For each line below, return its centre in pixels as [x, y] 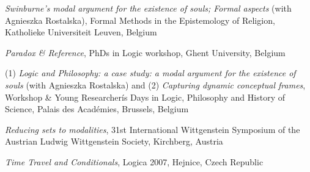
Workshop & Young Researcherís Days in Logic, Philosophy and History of [145, 97]
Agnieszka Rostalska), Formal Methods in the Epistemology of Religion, [140, 20]
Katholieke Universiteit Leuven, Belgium [81, 32]
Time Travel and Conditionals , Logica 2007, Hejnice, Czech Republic [134, 161]
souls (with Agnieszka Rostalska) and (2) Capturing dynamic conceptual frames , [155, 84]
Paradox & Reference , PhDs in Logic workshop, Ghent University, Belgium [145, 52]
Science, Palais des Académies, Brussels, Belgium [97, 109]
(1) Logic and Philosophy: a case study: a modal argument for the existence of [150, 73]
